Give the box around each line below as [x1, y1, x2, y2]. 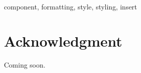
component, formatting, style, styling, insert [4, 1, 138, 11]
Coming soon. [4, 59, 46, 70]
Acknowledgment [4, 30, 122, 51]
